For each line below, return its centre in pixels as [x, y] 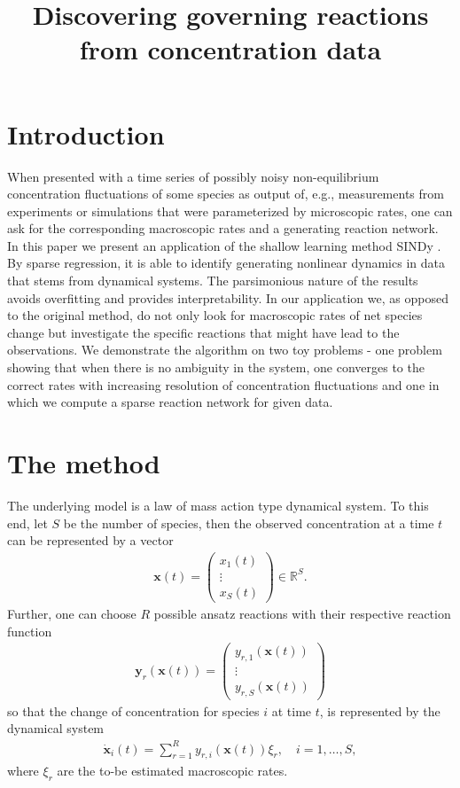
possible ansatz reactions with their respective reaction [302, 613]
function [30, 631]
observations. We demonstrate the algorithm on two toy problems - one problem [225, 350]
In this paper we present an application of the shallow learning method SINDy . [224, 245]
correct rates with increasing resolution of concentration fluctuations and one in [223, 384]
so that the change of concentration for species [133, 710]
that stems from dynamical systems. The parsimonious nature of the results [213, 281]
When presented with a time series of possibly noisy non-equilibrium [193, 176]
